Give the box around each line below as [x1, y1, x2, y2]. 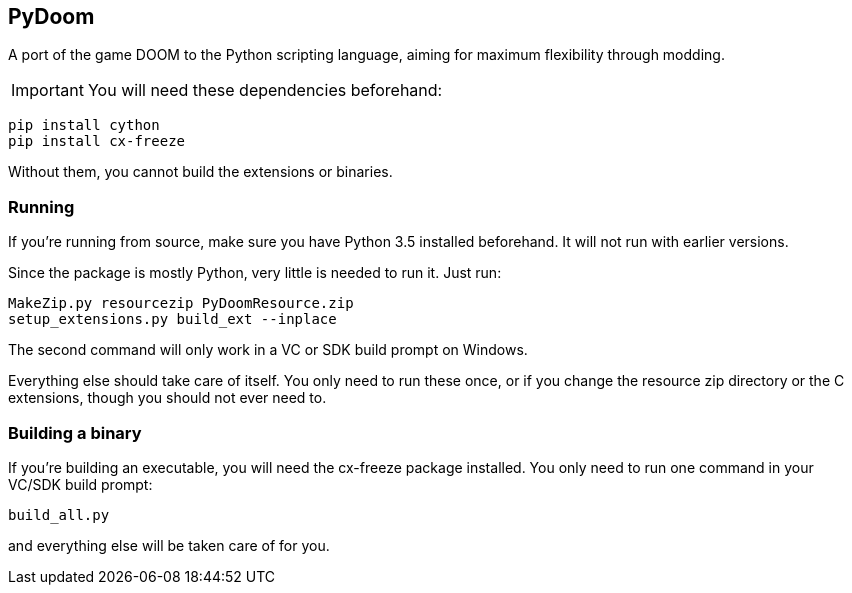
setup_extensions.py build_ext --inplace [8, 311, 337, 328]
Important [11, 80, 84, 101]
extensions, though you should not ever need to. [8, 389, 327, 407]
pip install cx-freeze [8, 133, 186, 150]
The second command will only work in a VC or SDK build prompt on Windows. [8, 341, 528, 359]
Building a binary [8, 422, 142, 443]
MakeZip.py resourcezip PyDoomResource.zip [8, 295, 354, 312]
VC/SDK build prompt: [8, 475, 153, 493]
